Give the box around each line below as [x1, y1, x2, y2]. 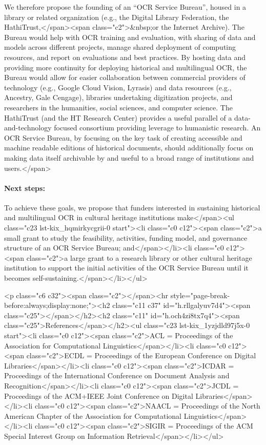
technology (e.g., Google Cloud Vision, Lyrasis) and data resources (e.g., [4, 82, 232, 92]
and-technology [4, 122, 52, 133]
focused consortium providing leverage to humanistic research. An [54, 122, 261, 133]
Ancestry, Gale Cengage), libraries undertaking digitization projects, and [4, 92, 233, 103]
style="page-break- [170, 289, 230, 300]
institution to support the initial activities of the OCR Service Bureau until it [4, 262, 249, 273]
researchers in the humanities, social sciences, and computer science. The [4, 102, 233, 112]
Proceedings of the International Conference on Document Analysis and [4, 370, 230, 381]
